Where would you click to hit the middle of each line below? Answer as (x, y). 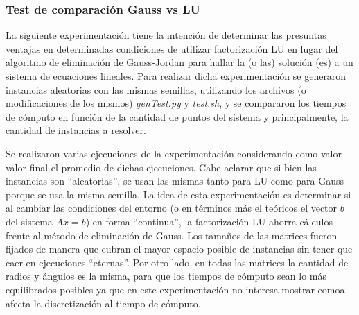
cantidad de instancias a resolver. (76, 130)
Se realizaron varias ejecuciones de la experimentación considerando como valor (174, 153)
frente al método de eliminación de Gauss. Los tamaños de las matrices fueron (172, 235)
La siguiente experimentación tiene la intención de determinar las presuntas (166, 35)
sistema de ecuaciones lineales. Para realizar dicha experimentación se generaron (176, 76)
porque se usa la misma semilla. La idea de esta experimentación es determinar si (178, 194)
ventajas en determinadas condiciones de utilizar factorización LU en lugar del (172, 48)
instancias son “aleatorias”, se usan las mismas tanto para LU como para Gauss (175, 181)
